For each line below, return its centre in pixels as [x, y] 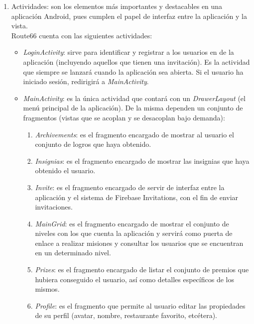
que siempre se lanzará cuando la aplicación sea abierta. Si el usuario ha [133, 71]
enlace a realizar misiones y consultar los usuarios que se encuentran [139, 243]
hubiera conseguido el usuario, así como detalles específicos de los [134, 279]
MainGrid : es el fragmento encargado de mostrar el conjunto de [132, 223]
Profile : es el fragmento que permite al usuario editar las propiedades [140, 305]
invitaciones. [54, 207]
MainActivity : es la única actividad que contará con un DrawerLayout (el [134, 98]
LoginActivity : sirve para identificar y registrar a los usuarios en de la [128, 52]
